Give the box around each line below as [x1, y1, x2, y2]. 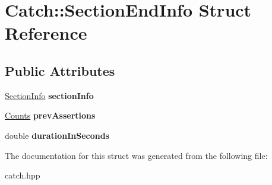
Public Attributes [5, 61, 115, 79]
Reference [5, 21, 87, 45]
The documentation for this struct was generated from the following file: [5, 149, 268, 161]
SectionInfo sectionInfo [5, 89, 94, 101]
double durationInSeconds [5, 129, 110, 141]
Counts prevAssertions [5, 109, 96, 122]
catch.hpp [5, 169, 40, 181]
